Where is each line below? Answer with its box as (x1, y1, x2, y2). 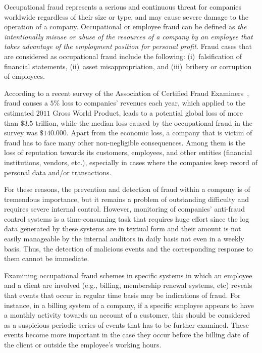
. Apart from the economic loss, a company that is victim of (66, 127, 252, 138)
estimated (4, 107, 34, 118)
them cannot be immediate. (4, 253, 89, 264)
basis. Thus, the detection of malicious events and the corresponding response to (4, 243, 253, 254)
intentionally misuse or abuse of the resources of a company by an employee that (4, 31, 253, 41)
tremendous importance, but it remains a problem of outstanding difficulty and (4, 193, 249, 204)
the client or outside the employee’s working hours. (4, 339, 162, 349)
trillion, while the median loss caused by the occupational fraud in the (35, 117, 252, 128)
